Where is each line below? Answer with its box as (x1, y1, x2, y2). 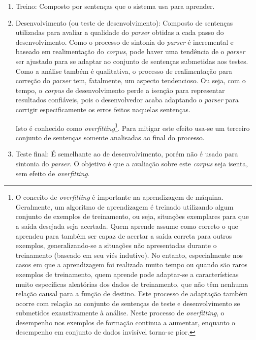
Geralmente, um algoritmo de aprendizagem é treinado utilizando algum (15, 201, 234, 212)
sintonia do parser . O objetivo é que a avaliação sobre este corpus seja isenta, (15, 158, 248, 168)
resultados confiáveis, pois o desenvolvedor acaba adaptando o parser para (15, 94, 239, 105)
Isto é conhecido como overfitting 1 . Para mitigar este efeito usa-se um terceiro (15, 121, 250, 133)
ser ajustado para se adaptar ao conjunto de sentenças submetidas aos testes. (15, 56, 248, 66)
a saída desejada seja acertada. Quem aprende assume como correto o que (15, 220, 238, 231)
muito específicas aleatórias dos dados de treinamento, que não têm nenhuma (15, 278, 248, 289)
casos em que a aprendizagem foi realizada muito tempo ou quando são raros (15, 259, 248, 270)
